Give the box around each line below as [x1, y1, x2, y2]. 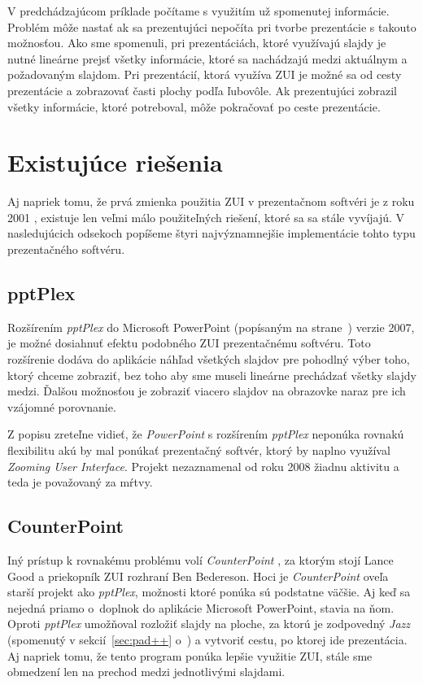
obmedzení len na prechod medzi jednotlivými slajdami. [7, 663, 286, 680]
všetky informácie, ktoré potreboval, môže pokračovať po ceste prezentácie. [7, 98, 381, 115]
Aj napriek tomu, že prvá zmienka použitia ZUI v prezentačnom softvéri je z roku [7, 193, 415, 210]
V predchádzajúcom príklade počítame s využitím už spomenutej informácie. [7, 2, 390, 19]
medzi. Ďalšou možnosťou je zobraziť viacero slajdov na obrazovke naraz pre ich [7, 382, 406, 399]
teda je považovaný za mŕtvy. [7, 473, 153, 491]
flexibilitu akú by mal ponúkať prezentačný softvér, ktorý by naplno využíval [7, 442, 390, 459]
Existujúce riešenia [7, 146, 223, 179]
